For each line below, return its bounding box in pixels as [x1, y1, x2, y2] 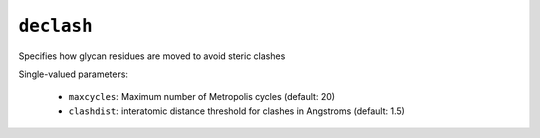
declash [18, 15, 94, 37]
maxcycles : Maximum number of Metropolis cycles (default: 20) [68, 91, 335, 103]
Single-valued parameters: [18, 68, 129, 80]
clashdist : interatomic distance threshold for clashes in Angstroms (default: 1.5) [68, 105, 405, 117]
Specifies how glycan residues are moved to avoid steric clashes [18, 50, 286, 62]
